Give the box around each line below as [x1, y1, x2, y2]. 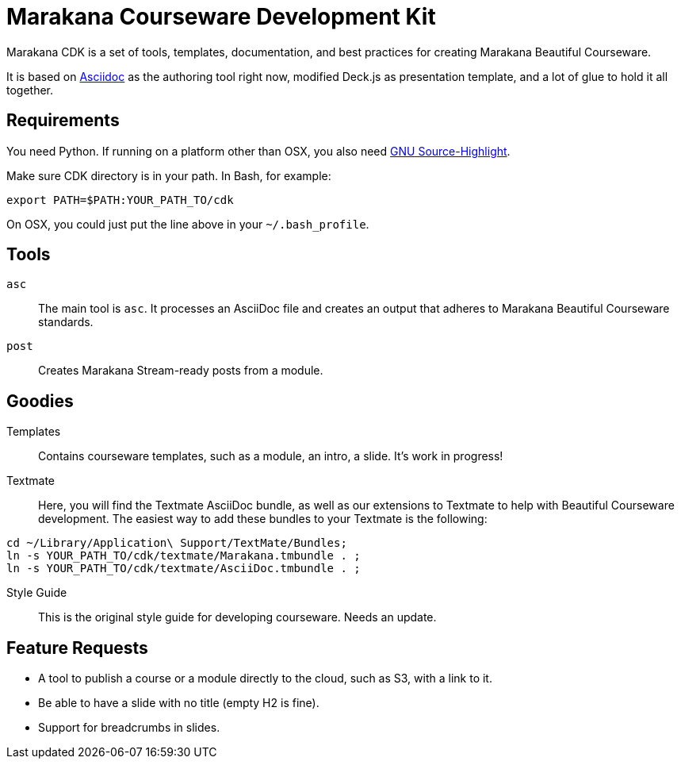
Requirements [6, 110, 120, 131]
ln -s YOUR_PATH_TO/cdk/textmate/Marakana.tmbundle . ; [6, 549, 361, 563]
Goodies [6, 390, 74, 411]
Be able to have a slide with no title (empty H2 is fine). [38, 696, 319, 710]
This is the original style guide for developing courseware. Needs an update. [38, 610, 437, 625]
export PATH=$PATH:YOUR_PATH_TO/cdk [6, 193, 234, 206]
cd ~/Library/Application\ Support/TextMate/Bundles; [6, 536, 347, 550]
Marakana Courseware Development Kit [6, 3, 436, 30]
